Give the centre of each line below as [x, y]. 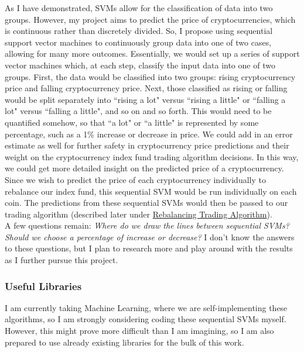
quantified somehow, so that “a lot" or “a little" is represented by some [132, 122]
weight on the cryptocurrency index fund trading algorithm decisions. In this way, [152, 156]
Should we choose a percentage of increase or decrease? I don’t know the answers [150, 237]
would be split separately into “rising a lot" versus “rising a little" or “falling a [145, 99]
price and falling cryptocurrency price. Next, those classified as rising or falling [146, 88]
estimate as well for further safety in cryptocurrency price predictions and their [147, 145]
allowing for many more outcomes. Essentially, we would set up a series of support [152, 54]
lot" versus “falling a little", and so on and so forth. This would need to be [138, 111]
